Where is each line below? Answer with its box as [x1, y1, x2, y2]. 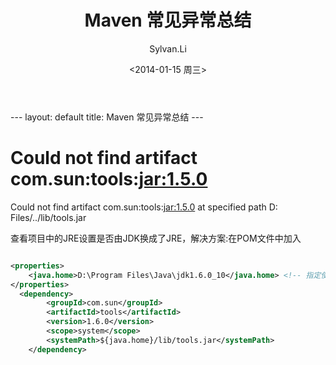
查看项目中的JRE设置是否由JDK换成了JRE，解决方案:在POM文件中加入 [10, 232, 302, 244]
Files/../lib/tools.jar [10, 211, 87, 223]
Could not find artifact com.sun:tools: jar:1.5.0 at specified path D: [10, 201, 278, 213]
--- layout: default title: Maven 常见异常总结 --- [10, 111, 204, 123]
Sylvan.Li [149, 42, 187, 55]
